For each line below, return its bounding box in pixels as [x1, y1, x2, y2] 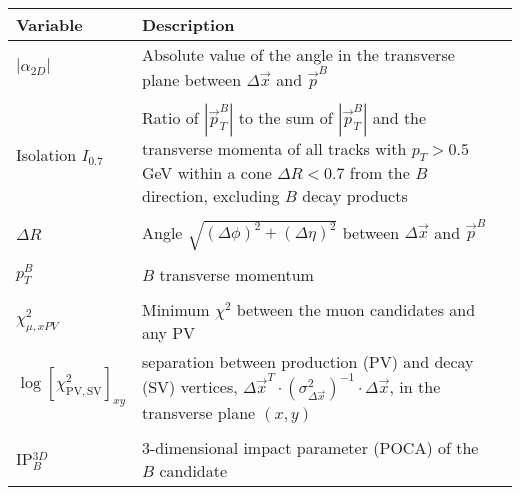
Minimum [142, 297, 210, 321]
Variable [16, 13, 83, 36]
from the [349, 160, 410, 184]
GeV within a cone [142, 160, 272, 184]
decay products [302, 183, 408, 207]
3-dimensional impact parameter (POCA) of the [142, 435, 479, 459]
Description [142, 13, 235, 36]
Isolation [16, 143, 77, 167]
